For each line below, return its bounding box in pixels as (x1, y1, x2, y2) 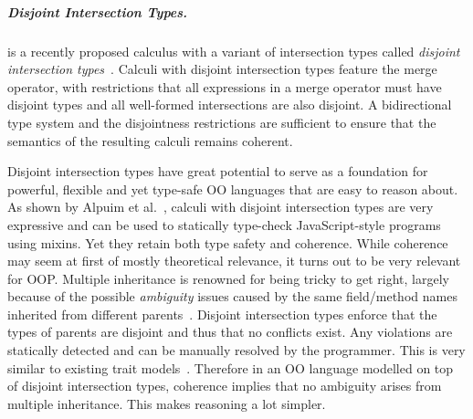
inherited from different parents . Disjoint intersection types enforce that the (7, 304, 437, 323)
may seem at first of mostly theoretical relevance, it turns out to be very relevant (7, 251, 461, 270)
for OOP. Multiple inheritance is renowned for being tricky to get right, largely (7, 268, 449, 288)
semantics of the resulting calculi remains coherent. (7, 131, 293, 150)
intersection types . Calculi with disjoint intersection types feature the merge (7, 59, 437, 79)
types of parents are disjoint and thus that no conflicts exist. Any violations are (7, 322, 453, 341)
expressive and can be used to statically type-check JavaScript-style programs (7, 215, 441, 234)
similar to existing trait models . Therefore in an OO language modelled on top (7, 358, 454, 377)
